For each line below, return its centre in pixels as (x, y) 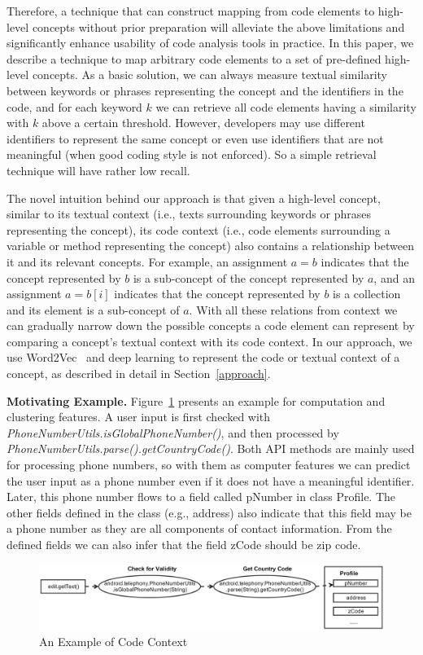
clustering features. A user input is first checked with (139, 417)
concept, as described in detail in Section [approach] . (139, 374)
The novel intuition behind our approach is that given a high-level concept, (194, 198)
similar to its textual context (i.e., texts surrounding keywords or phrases (189, 214)
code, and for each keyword (74, 106)
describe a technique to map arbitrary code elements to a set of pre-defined (194, 58)
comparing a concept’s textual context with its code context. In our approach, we (209, 341)
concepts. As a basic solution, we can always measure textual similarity (209, 75)
